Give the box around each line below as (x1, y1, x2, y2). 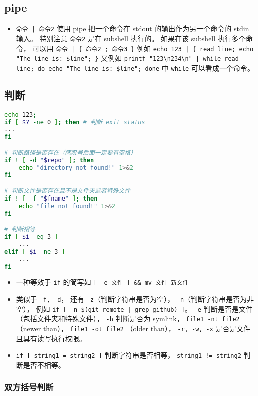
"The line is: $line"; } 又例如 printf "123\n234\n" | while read (16, 53, 239, 63)
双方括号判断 (4, 381, 54, 393)
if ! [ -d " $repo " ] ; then (4, 156, 94, 164)
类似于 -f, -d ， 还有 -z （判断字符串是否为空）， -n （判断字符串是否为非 (16, 294, 254, 304)
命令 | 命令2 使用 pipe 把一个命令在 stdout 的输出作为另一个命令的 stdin (16, 23, 249, 34)
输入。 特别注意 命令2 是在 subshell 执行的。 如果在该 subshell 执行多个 (16, 33, 246, 43)
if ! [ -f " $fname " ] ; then (4, 194, 98, 202)
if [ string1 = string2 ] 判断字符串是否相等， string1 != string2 (16, 350, 241, 360)
